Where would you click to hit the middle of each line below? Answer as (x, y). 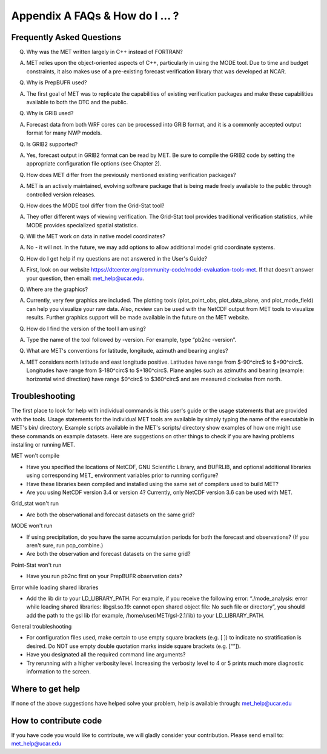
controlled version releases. (61, 195)
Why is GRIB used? (50, 113)
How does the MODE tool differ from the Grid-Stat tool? (95, 205)
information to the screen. (58, 672)
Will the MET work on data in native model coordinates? (96, 236)
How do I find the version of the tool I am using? (86, 329)
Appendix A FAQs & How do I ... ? (95, 16)
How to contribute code (57, 720)
